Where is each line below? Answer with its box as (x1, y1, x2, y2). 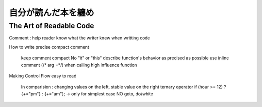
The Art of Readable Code (9, 21, 94, 30)
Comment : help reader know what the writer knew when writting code (9, 35, 150, 41)
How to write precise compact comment (9, 44, 89, 50)
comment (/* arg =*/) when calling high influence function (21, 62, 137, 68)
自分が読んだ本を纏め (9, 7, 95, 18)
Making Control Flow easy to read (9, 73, 77, 79)
